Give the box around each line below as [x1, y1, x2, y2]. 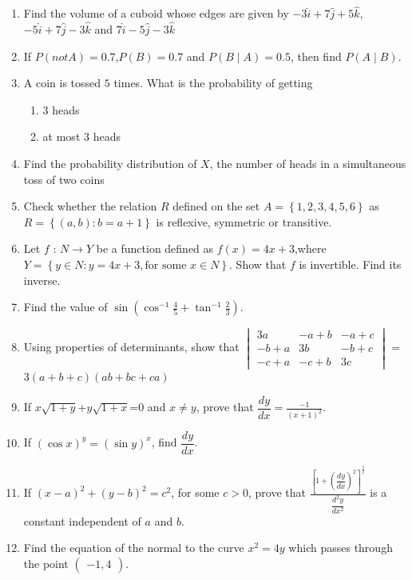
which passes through [288, 539, 393, 556]
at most [42, 128, 81, 145]
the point [23, 554, 69, 571]
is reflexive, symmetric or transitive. [156, 213, 332, 230]
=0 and [129, 398, 166, 415]
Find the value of [23, 298, 108, 315]
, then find [290, 47, 342, 64]
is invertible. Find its [299, 255, 402, 272]
